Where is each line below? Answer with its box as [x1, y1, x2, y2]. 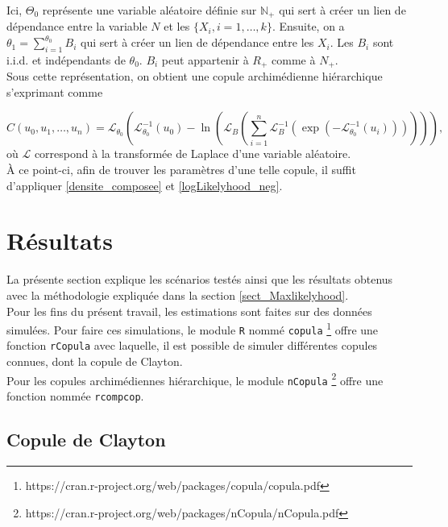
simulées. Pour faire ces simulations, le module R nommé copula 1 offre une [6, 319, 379, 338]
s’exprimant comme [6, 83, 103, 100]
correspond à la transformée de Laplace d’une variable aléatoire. [34, 145, 351, 162]
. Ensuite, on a [272, 18, 345, 35]
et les [164, 18, 190, 35]
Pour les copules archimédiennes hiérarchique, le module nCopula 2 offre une [6, 369, 384, 388]
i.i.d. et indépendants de [6, 51, 126, 68]
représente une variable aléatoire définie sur [42, 2, 257, 18]
